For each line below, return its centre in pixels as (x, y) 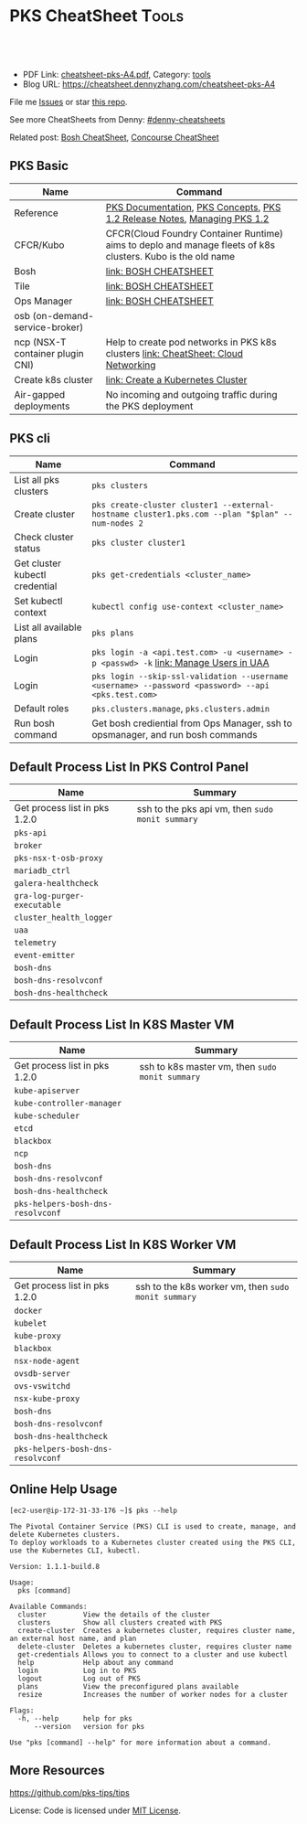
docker (28, 1311)
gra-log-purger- (49, 896)
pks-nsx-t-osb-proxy (58, 859)
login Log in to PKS (77, 1670)
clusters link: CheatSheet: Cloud (175, 353)
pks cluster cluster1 (138, 542)
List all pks (37, 479)
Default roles (42, 708)
